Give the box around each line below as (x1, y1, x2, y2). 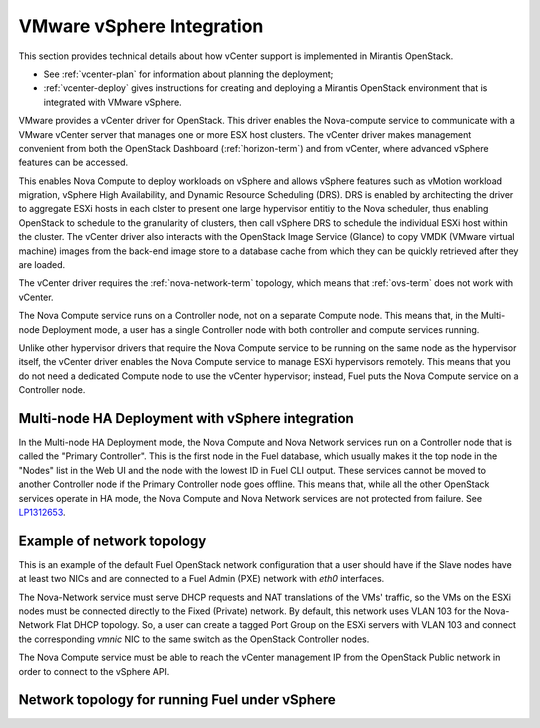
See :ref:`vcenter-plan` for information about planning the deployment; (43, 68, 334, 80)
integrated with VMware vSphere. (43, 96, 182, 108)
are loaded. (18, 259, 66, 271)
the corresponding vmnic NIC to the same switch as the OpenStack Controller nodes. (18, 633, 370, 645)
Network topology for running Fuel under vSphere (18, 691, 337, 709)
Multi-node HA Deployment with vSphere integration (18, 410, 354, 427)
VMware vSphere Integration (18, 15, 264, 37)
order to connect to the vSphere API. (18, 665, 170, 677)
